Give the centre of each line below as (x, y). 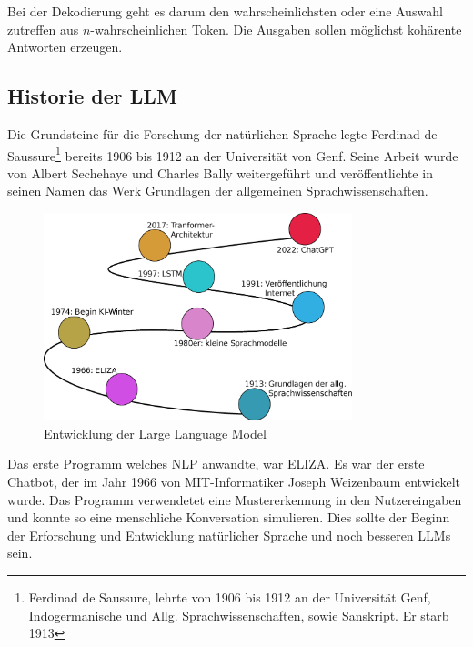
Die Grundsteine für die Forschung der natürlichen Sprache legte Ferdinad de (222, 133)
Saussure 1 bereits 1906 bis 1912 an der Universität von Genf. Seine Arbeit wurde (233, 154)
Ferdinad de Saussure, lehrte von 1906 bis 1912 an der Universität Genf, (230, 596)
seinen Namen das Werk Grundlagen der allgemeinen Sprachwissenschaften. (218, 191)
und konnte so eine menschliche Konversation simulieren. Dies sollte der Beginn (229, 517)
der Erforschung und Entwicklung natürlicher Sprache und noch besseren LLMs (229, 535)
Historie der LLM (92, 96)
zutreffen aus (43, 29)
